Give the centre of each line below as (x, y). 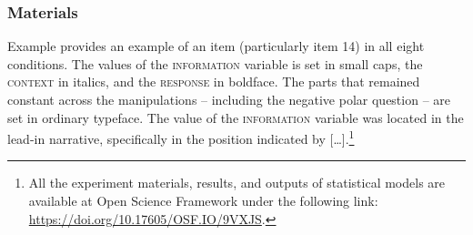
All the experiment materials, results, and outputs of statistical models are (237, 183)
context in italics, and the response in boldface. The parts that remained (214, 82)
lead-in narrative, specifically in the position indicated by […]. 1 (181, 137)
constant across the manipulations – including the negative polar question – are (229, 99)
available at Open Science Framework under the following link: (203, 201)
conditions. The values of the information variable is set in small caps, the (215, 63)
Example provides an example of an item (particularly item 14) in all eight (216, 46)
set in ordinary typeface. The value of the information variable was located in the (236, 117)
